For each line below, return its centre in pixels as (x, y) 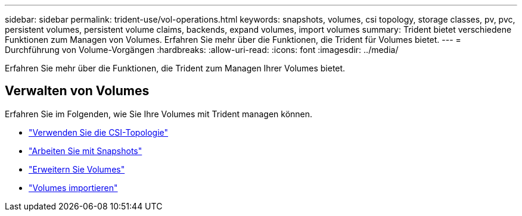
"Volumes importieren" (73, 187)
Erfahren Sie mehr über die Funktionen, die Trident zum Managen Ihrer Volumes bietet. (175, 68)
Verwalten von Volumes (77, 91)
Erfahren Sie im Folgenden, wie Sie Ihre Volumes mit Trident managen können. (159, 114)
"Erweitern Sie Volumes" (77, 169)
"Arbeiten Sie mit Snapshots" (86, 151)
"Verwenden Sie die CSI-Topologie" (99, 132)
